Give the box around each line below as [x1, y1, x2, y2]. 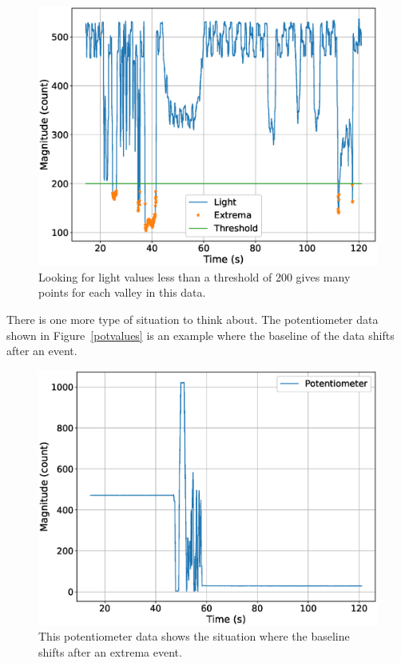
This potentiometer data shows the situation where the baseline [38, 628, 350, 645]
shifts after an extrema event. [38, 644, 182, 661]
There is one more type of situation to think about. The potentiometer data [6, 310, 379, 327]
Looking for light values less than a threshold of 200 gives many [38, 268, 351, 285]
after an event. [6, 342, 77, 359]
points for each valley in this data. [38, 284, 206, 301]
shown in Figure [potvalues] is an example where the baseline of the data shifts [6, 326, 395, 343]
